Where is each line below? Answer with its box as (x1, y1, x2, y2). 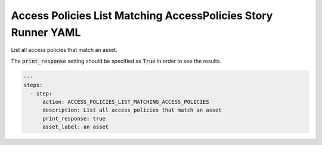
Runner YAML (11, 26, 81, 39)
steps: (23, 82, 43, 89)
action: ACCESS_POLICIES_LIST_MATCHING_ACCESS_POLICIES (42, 98, 209, 105)
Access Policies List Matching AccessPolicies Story (11, 9, 273, 22)
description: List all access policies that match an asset (42, 107, 222, 113)
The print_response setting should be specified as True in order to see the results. (11, 57, 222, 64)
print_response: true (42, 115, 106, 122)
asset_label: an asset (42, 124, 109, 131)
